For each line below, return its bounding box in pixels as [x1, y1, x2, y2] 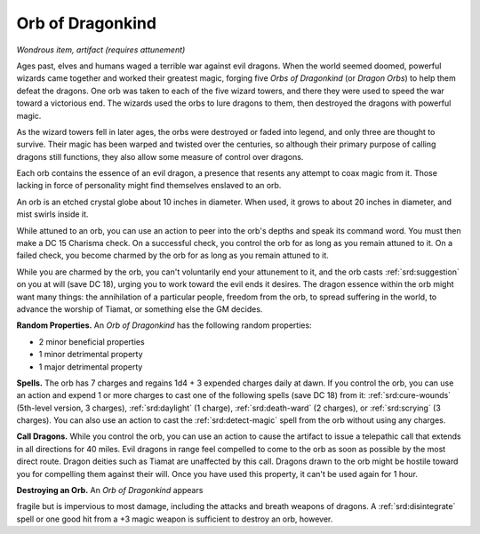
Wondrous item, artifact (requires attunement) [16, 44, 186, 55]
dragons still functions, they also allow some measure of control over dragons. [16, 151, 304, 162]
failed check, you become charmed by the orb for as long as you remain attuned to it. [16, 250, 329, 261]
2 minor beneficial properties [38, 336, 146, 347]
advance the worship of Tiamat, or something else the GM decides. [16, 303, 263, 315]
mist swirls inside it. [16, 209, 89, 219]
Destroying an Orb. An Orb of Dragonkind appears [16, 485, 204, 496]
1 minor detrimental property [38, 349, 143, 360]
